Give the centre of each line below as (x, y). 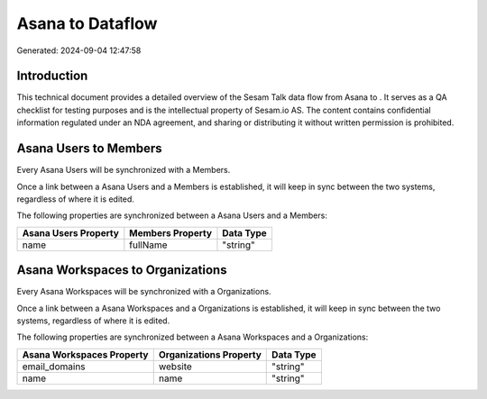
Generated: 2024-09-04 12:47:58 (79, 50)
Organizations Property (210, 354)
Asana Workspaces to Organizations (122, 270)
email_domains (54, 367)
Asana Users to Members (89, 149)
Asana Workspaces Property (85, 354)
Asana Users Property (70, 232)
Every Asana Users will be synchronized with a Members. (124, 170)
